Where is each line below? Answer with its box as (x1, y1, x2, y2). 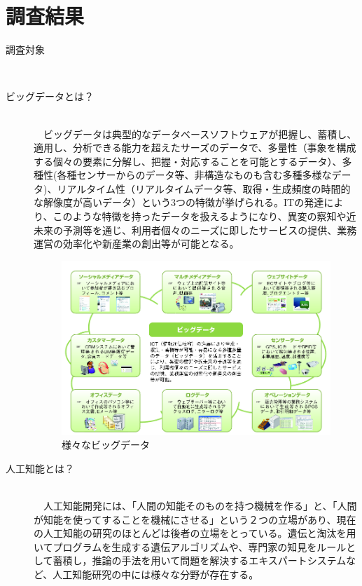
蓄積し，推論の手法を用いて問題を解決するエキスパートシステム (53, 553, 347, 568)
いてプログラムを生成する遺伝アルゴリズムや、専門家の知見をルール (34, 539, 347, 554)
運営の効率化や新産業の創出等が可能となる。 (34, 236, 239, 251)
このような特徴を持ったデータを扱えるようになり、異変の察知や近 (53, 209, 356, 224)
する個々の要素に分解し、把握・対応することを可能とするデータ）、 (34, 154, 342, 168)
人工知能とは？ (6, 461, 74, 475)
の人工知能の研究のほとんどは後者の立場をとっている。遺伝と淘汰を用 (34, 526, 356, 540)
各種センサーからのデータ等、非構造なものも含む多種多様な (57, 168, 332, 182)
